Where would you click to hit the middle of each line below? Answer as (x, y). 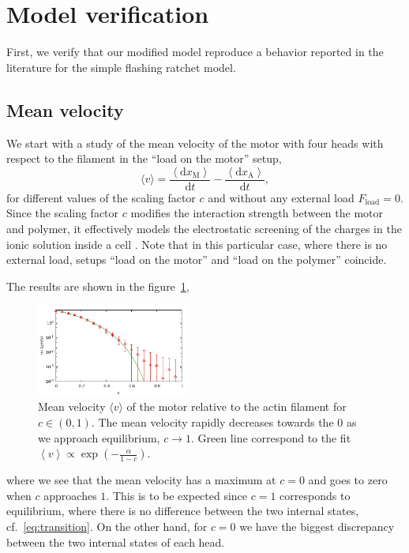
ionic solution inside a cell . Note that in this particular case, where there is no (197, 244)
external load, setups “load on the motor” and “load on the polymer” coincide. (197, 260)
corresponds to (315, 495)
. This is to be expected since (177, 495)
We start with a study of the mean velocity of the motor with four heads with (195, 143)
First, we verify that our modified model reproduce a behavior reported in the (195, 52)
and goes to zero (348, 480)
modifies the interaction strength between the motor (257, 213)
